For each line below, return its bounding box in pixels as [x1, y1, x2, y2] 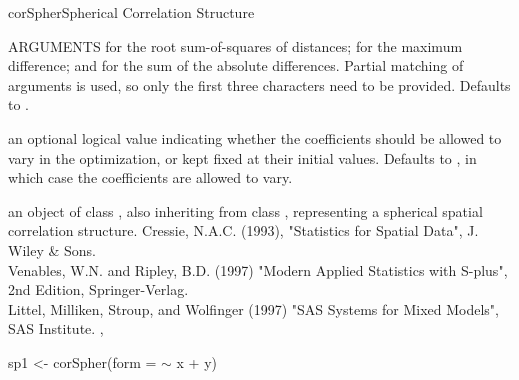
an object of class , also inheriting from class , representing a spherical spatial [8, 200, 483, 221]
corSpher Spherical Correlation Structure [8, 2, 255, 22]
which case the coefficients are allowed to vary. [8, 167, 293, 188]
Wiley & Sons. [8, 239, 96, 260]
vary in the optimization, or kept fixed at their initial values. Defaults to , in [8, 147, 477, 168]
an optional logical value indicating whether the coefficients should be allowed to [8, 127, 502, 148]
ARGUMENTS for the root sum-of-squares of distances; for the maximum [8, 35, 463, 56]
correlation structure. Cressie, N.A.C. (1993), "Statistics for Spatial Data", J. [8, 220, 479, 241]
